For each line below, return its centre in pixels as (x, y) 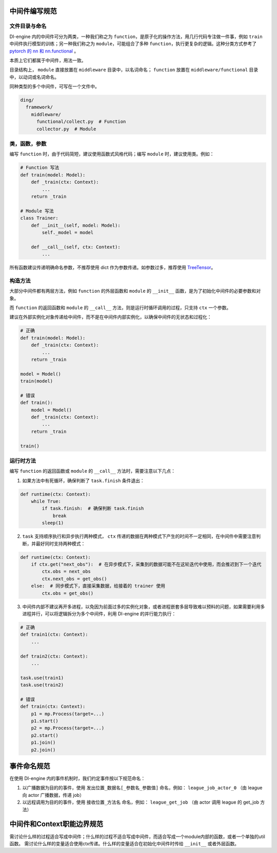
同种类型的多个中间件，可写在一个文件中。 (54, 86)
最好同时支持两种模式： (61, 543)
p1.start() (45, 721)
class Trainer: (39, 218)
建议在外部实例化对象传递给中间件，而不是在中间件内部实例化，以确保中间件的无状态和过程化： (111, 317)
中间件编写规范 (33, 11)
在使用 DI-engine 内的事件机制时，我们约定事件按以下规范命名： (77, 778)
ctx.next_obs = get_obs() (74, 579)
